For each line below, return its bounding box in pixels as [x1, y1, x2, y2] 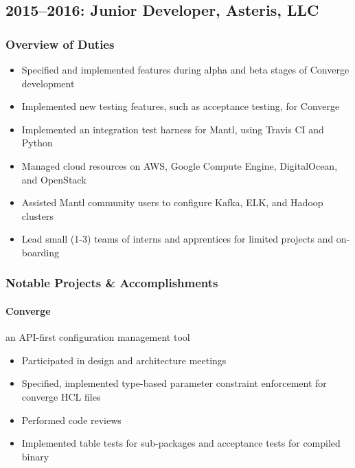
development [21, 76, 75, 90]
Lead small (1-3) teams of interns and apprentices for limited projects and [21, 232, 334, 246]
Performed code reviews [21, 412, 122, 427]
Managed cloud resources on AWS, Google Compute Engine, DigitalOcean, [21, 158, 338, 172]
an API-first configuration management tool [5, 330, 190, 344]
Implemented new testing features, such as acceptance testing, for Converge [21, 99, 340, 113]
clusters [21, 208, 54, 223]
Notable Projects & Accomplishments [5, 274, 218, 291]
